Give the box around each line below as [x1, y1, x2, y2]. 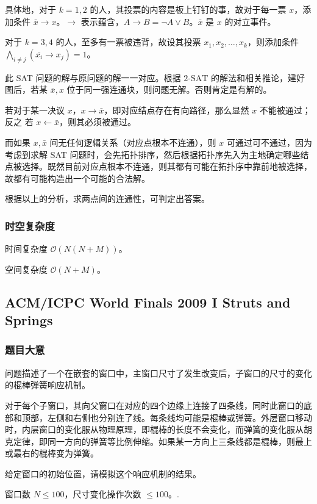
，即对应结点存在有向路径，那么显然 [104, 103, 249, 116]
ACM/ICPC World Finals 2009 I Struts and [5, 292, 291, 311]
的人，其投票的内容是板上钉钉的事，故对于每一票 [90, 3, 287, 15]
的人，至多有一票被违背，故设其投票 [55, 35, 201, 48]
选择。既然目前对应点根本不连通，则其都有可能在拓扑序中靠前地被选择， [21, 160, 312, 173]
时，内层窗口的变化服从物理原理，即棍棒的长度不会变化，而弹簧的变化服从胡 [5, 423, 312, 436]
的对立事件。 [224, 15, 276, 27]
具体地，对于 [5, 3, 56, 15]
